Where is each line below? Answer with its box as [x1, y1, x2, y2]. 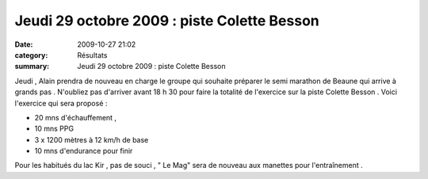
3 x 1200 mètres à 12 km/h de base [34, 135, 149, 144]
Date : [14, 40, 33, 49]
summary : [14, 62, 50, 71]
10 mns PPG [34, 124, 75, 134]
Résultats [77, 50, 108, 59]
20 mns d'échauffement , [34, 112, 117, 122]
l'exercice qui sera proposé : [14, 98, 108, 108]
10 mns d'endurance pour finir [34, 147, 133, 156]
